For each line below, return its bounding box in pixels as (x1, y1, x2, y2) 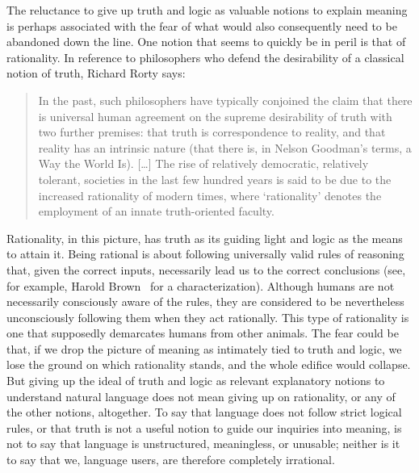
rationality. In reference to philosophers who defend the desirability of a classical (6, 48, 404, 65)
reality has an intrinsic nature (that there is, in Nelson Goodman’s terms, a (38, 139, 412, 156)
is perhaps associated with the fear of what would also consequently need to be (6, 17, 397, 34)
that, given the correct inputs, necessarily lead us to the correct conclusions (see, (6, 261, 406, 278)
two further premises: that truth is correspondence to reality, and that (38, 123, 386, 140)
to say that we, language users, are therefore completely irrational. (6, 451, 335, 468)
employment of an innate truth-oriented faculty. (38, 203, 274, 220)
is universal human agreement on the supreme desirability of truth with (38, 107, 392, 124)
